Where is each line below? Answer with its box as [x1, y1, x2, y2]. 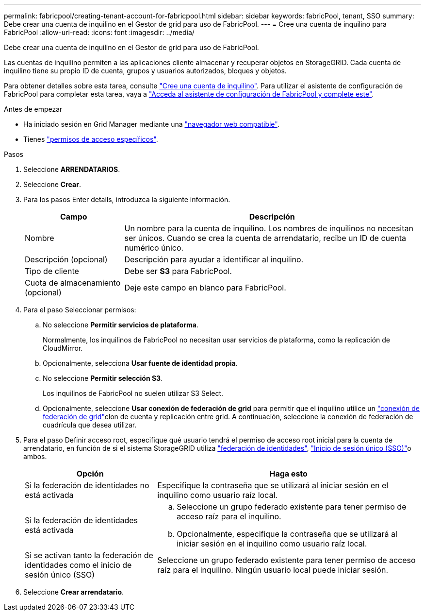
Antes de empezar [4, 105, 63, 113]
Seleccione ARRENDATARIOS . [23, 165, 120, 173]
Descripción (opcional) [25, 255, 108, 264]
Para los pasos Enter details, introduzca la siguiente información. [23, 195, 230, 204]
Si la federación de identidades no [25, 480, 149, 490]
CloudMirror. [43, 344, 83, 352]
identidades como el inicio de [25, 560, 132, 570]
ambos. [23, 452, 47, 461]
